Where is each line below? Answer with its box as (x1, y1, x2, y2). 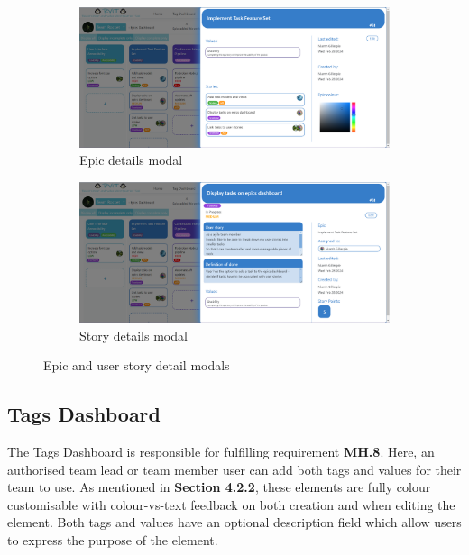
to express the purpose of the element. (7, 530, 218, 549)
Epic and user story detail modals (43, 356, 230, 375)
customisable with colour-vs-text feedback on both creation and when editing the (7, 495, 455, 514)
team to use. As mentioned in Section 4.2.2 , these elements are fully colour (7, 478, 431, 496)
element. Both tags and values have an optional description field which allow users (7, 513, 462, 532)
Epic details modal (79, 150, 183, 169)
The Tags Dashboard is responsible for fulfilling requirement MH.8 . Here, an (7, 441, 435, 460)
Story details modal (79, 325, 188, 344)
